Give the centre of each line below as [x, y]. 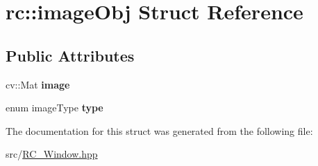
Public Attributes [70, 55]
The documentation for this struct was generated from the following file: [159, 130]
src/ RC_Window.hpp [52, 154]
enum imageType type [55, 108]
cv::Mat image [38, 84]
